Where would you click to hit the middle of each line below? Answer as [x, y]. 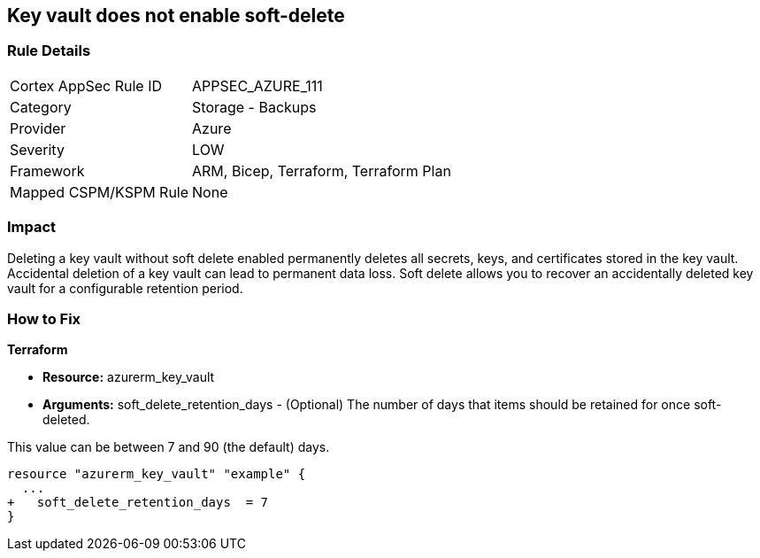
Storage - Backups [254, 107]
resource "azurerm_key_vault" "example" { [157, 474]
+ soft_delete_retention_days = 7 [138, 503]
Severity [37, 149]
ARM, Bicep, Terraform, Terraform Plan [322, 170]
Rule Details [49, 51]
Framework [47, 170]
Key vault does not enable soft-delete [176, 15]
